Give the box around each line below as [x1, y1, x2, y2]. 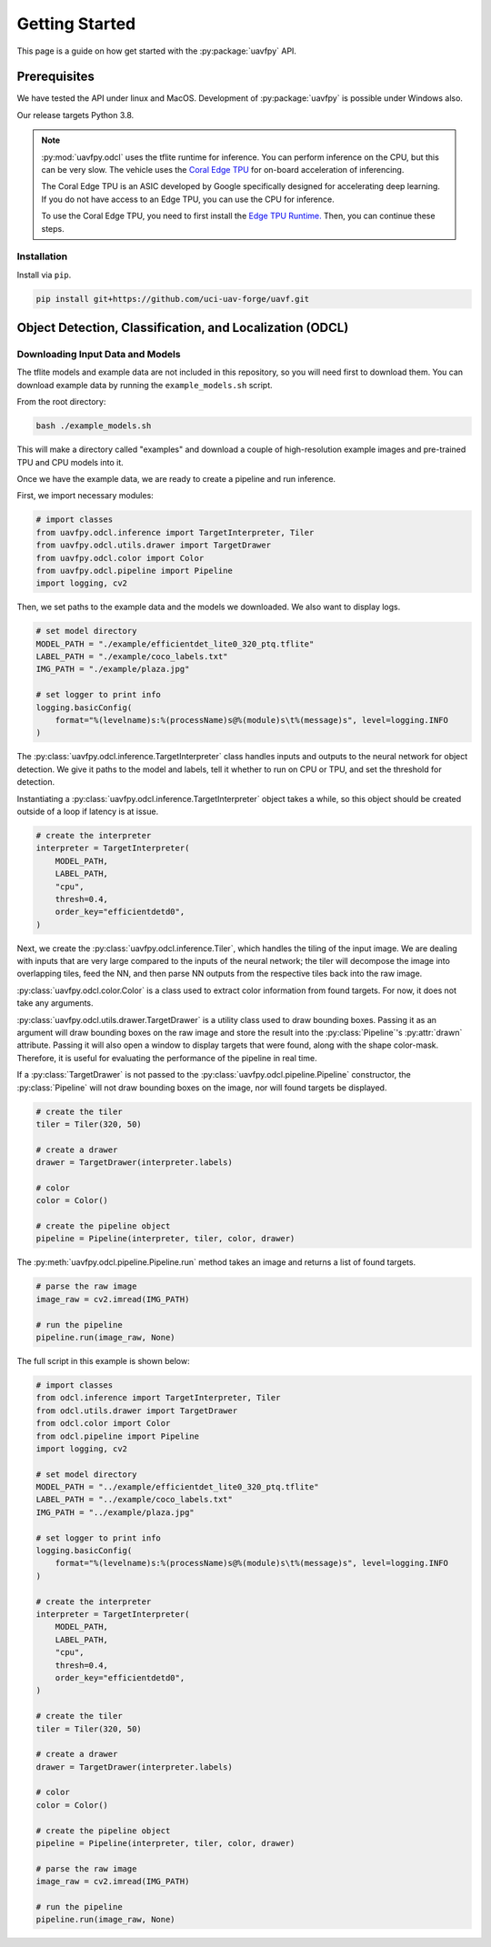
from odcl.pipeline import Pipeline [35, 1430, 200, 1441]
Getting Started [16, 14, 136, 34]
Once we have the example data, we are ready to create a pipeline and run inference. [16, 473, 336, 484]
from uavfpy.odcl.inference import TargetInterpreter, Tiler [35, 527, 315, 537]
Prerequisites [16, 69, 95, 85]
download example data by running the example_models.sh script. [16, 379, 273, 390]
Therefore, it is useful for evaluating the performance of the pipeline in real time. [16, 1052, 317, 1063]
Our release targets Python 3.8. [16, 109, 135, 120]
